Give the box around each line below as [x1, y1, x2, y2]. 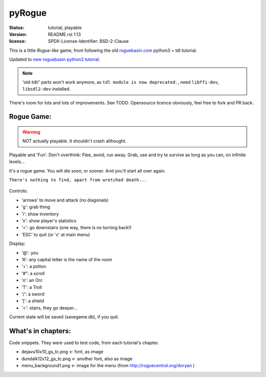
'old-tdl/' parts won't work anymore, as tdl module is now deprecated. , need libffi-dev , [22, 79, 219, 85]
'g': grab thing [21, 204, 50, 210]
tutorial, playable [48, 25, 82, 31]
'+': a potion [21, 264, 46, 270]
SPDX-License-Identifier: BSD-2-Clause [48, 38, 129, 44]
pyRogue [9, 7, 47, 18]
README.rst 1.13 [48, 31, 81, 37]
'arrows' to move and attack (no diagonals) [21, 197, 109, 203]
